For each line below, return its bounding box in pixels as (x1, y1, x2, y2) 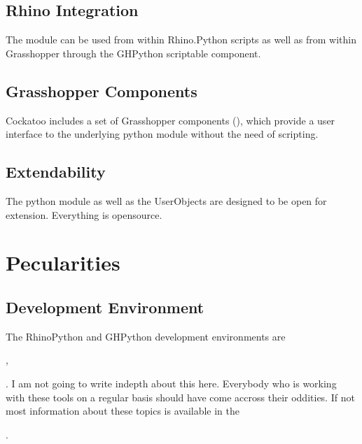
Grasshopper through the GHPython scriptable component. (6, 45, 261, 60)
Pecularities (6, 248, 120, 277)
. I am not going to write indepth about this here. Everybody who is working (6, 375, 337, 390)
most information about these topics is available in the (6, 403, 240, 418)
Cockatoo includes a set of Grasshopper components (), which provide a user (6, 113, 335, 127)
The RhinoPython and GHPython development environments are (6, 329, 286, 343)
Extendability (6, 161, 106, 182)
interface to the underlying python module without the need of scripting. (6, 127, 319, 141)
